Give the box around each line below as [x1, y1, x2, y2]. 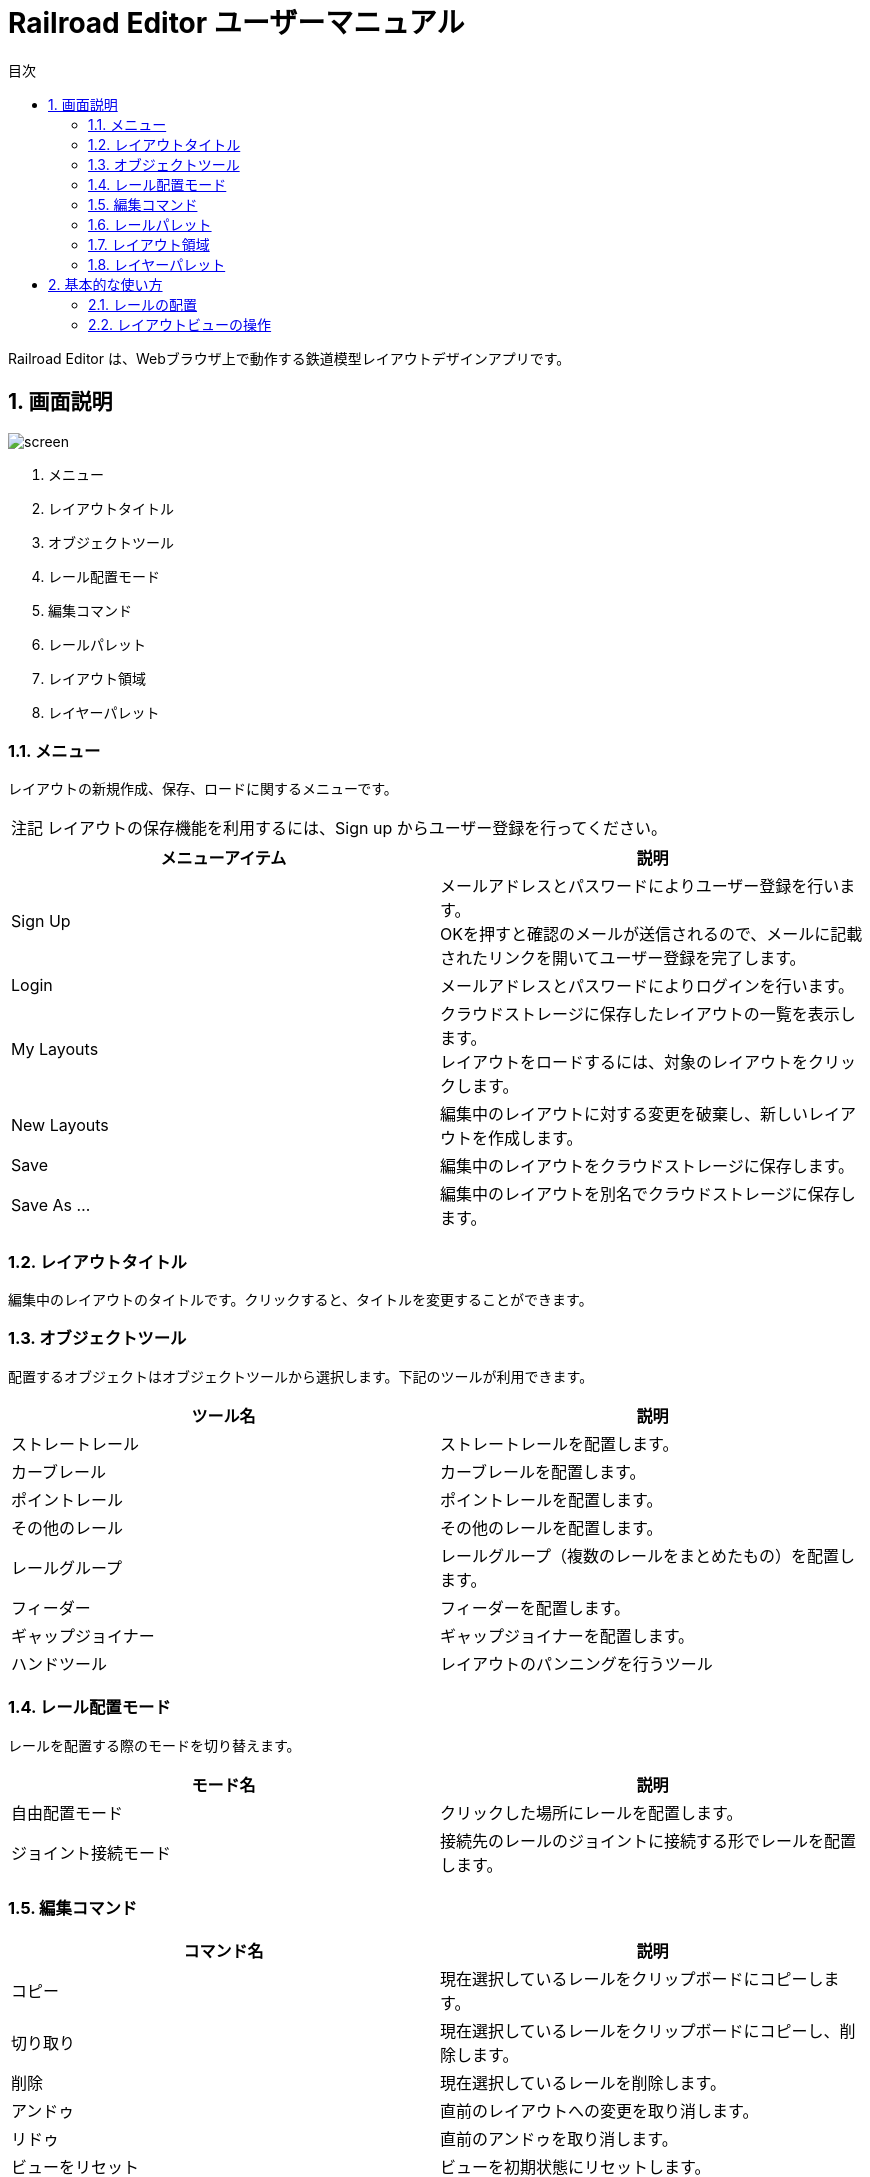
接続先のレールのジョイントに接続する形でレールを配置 [440, 1830, 857, 1851]
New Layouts [11, 1115, 109, 1136]
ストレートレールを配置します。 [440, 1433, 679, 1454]
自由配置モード [11, 1802, 124, 1823]
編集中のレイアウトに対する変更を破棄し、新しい [440, 1104, 809, 1125]
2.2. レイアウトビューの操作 [88, 315, 272, 333]
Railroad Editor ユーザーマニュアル [8, 6, 465, 40]
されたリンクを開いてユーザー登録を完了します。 [440, 948, 806, 969]
